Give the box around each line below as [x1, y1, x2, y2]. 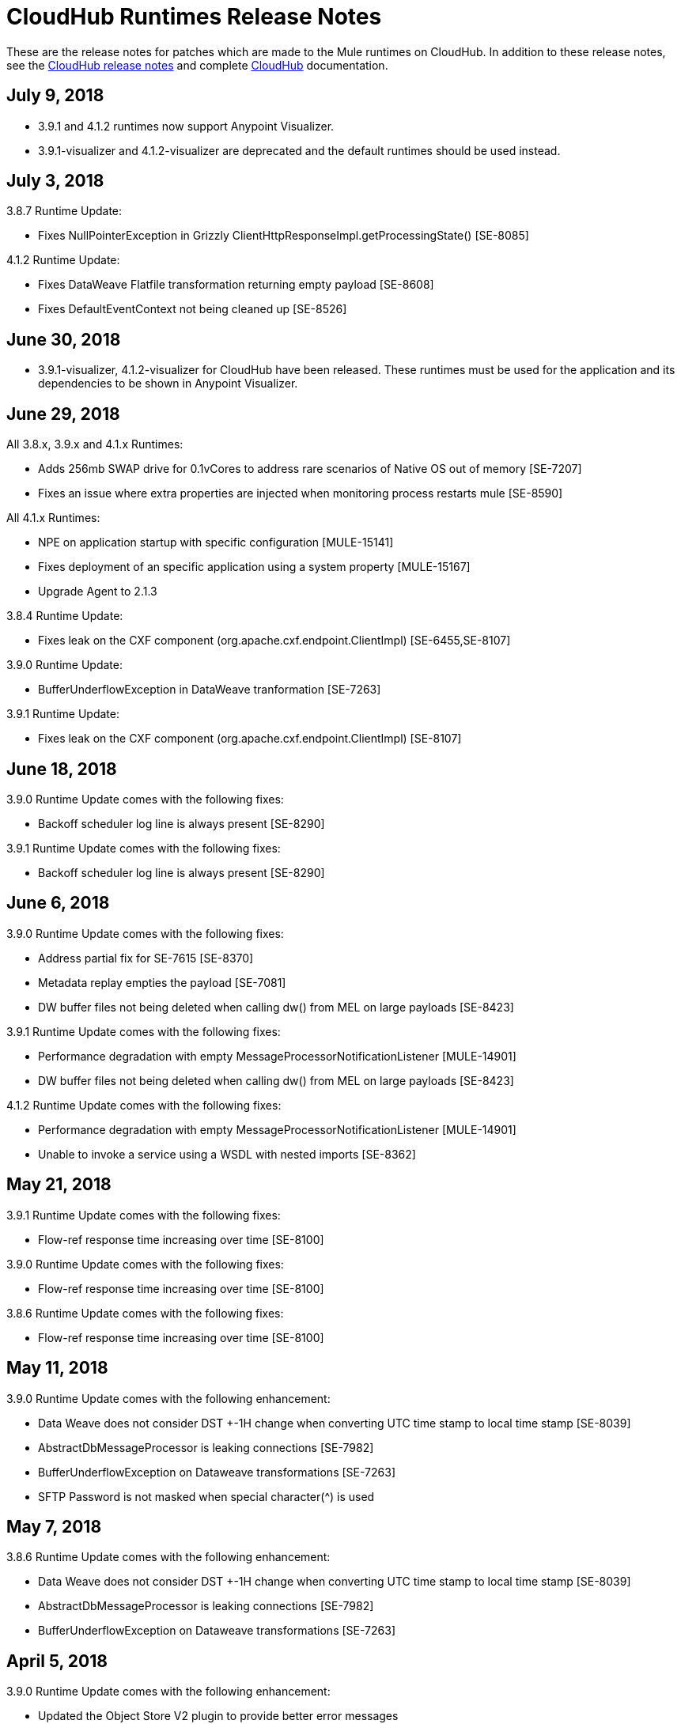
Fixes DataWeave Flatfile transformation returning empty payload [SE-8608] [38, 278, 434, 292]
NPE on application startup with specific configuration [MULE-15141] [38, 535, 394, 550]
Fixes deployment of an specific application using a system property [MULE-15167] [38, 560, 471, 574]
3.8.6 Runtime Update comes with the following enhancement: [6, 1550, 331, 1564]
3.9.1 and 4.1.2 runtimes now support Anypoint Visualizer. [38, 119, 335, 133]
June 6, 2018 [6, 893, 110, 913]
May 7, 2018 [6, 1516, 102, 1537]
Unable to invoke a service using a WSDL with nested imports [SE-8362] [38, 1147, 416, 1161]
